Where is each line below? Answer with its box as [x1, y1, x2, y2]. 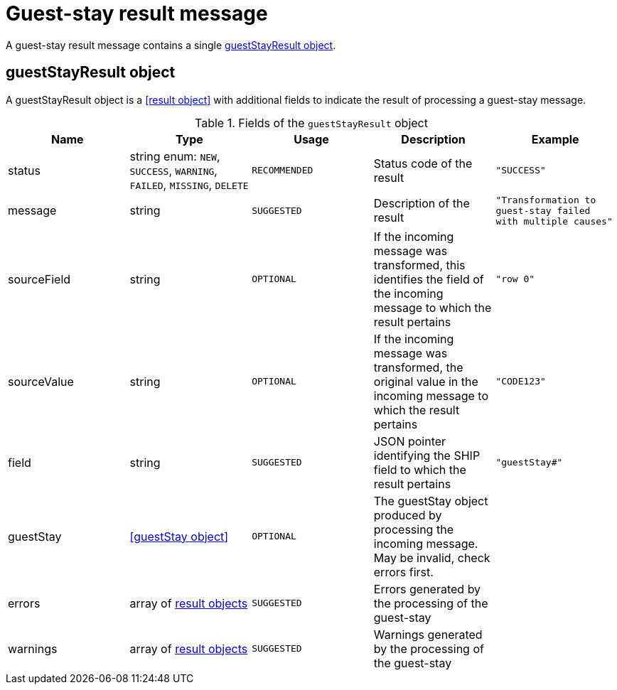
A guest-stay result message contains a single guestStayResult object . [6, 38, 336, 51]
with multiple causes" [495, 215, 613, 227]
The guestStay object [373, 493, 488, 508]
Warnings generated [373, 627, 483, 642]
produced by [373, 507, 442, 522]
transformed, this [373, 257, 466, 272]
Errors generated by [373, 581, 481, 596]
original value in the [373, 374, 478, 389]
